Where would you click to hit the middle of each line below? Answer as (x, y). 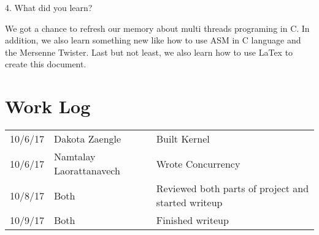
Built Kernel (183, 139)
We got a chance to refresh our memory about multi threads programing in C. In (157, 28)
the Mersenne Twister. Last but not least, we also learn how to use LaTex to (149, 52)
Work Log (48, 106)
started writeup (189, 203)
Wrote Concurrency (198, 163)
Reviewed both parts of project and (233, 188)
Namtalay (75, 157)
